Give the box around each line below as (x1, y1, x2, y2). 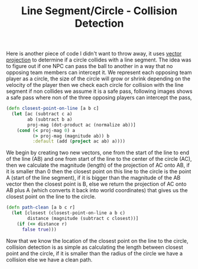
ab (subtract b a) (27, 116, 73, 122)
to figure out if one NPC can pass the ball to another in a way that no (6, 63, 173, 70)
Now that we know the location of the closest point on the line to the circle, (6, 237, 189, 244)
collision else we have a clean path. (6, 256, 93, 263)
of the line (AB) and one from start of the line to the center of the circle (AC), (6, 155, 192, 163)
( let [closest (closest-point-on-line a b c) (11, 210, 126, 216)
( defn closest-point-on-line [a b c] (6, 105, 99, 112)
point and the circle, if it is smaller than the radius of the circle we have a (6, 249, 183, 257)
